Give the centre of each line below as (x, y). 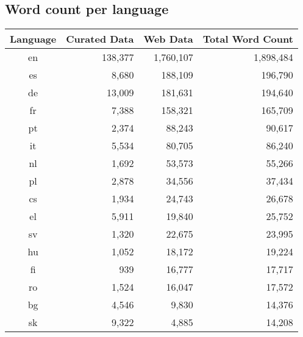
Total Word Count (248, 39)
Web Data (168, 39)
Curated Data (100, 39)
